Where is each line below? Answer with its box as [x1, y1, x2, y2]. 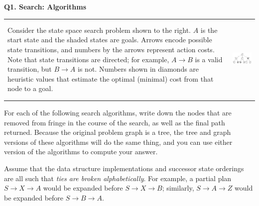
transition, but [7, 64, 52, 74]
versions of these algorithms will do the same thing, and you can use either [4, 136, 233, 147]
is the [200, 24, 218, 35]
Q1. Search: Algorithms [4, 1, 87, 11]
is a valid [195, 54, 223, 64]
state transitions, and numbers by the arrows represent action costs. [7, 44, 215, 55]
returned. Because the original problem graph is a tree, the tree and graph [4, 127, 231, 137]
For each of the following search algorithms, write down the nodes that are [4, 107, 232, 118]
